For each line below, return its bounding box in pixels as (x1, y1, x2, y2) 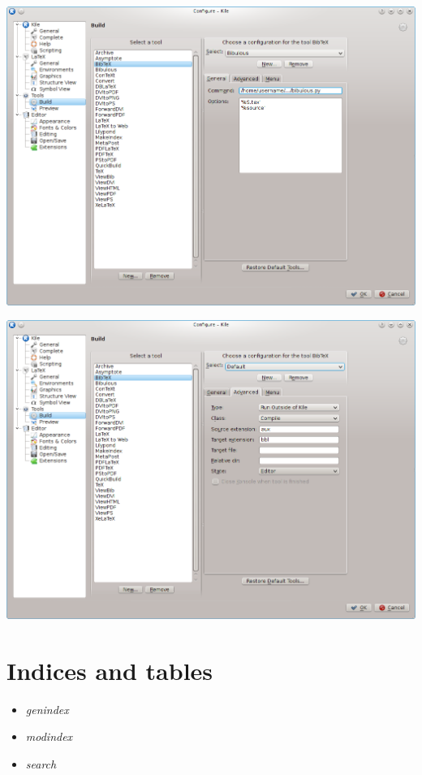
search (25, 755, 57, 772)
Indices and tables (6, 653, 213, 686)
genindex (25, 700, 69, 717)
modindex (25, 728, 73, 745)
